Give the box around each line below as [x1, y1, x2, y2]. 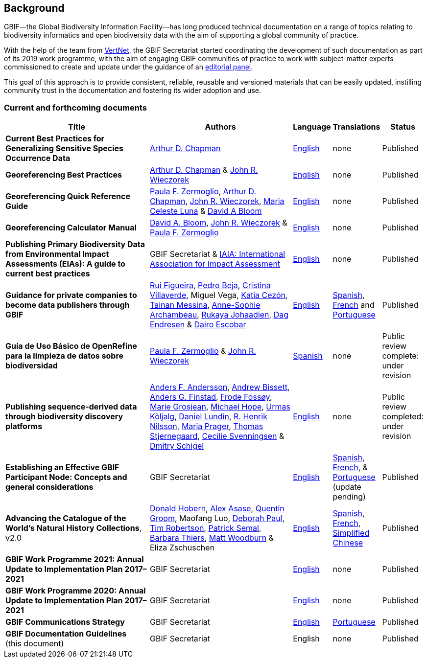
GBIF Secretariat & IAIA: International [150, 249, 285, 259]
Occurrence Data [5, 153, 71, 163]
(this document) [5, 639, 64, 649]
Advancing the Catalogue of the [5, 513, 126, 524]
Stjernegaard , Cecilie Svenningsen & [150, 431, 285, 441]
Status [390, 122, 415, 132]
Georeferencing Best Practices [5, 170, 122, 180]
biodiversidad [5, 361, 58, 371]
